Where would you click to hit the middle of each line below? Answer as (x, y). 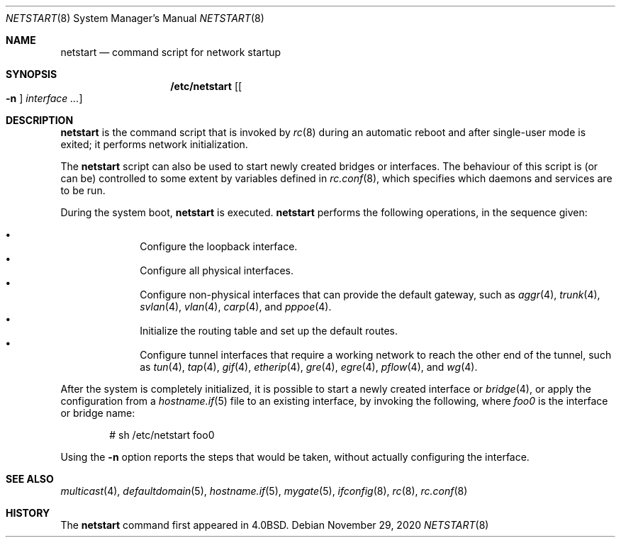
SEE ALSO (30, 479)
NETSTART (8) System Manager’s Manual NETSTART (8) (135, 18)
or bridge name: (98, 413)
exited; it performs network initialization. (154, 144)
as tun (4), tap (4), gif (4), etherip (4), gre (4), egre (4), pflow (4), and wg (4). (309, 367)
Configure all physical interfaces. (217, 270)
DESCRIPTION (40, 120)
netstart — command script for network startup (171, 52)
